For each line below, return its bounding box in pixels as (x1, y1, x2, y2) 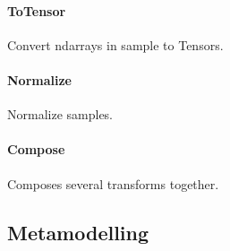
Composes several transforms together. (7, 174, 219, 193)
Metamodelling (7, 218, 149, 246)
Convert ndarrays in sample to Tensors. (7, 35, 224, 54)
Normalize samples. (7, 105, 114, 124)
